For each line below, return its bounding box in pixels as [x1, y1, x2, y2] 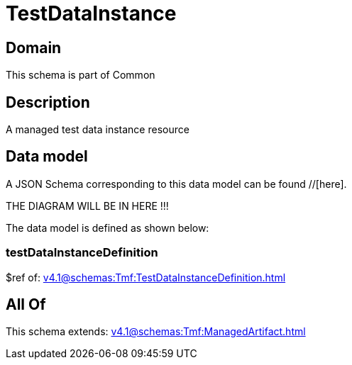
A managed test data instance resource [6, 123, 189, 136]
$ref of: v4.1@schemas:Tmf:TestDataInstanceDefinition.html [6, 271, 286, 283]
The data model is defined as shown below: [6, 221, 209, 234]
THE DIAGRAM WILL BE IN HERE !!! [6, 199, 169, 212]
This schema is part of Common [6, 69, 155, 82]
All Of [6, 296, 46, 314]
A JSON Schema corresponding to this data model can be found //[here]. [6, 177, 347, 190]
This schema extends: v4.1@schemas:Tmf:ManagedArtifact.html [6, 325, 306, 338]
